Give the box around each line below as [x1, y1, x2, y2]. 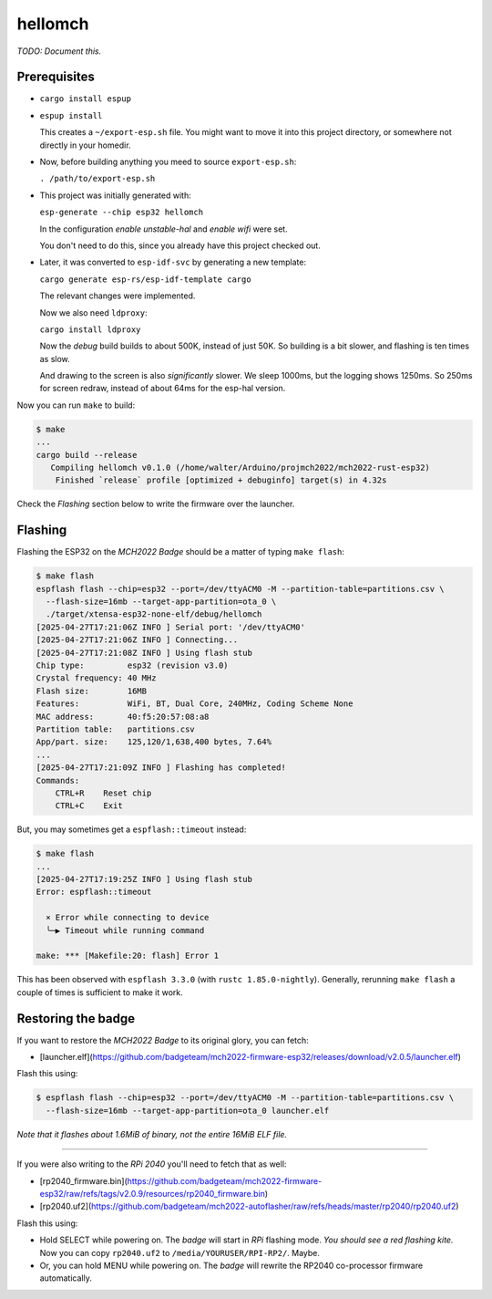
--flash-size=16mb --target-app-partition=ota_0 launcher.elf [46, 1105, 330, 1116]
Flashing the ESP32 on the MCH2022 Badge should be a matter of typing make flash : [16, 546, 345, 557]
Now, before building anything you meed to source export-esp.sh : [39, 156, 297, 168]
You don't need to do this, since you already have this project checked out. [39, 240, 321, 251]
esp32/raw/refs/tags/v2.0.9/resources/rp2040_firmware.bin [39, 1189, 266, 1200]
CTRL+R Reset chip [55, 787, 152, 798]
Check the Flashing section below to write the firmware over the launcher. [16, 498, 295, 510]
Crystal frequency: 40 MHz [36, 673, 157, 683]
